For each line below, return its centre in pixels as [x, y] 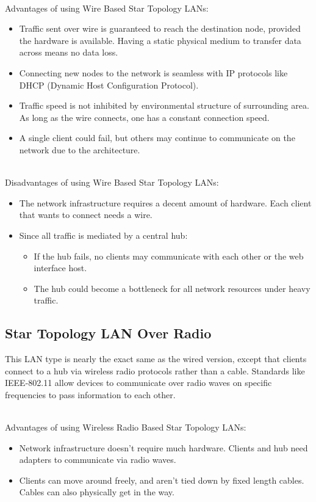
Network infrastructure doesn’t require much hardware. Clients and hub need [163, 447]
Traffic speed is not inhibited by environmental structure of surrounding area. [164, 105]
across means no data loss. [69, 52]
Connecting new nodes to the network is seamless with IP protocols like [153, 72]
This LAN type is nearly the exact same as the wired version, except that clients [156, 359]
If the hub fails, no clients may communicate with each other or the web [169, 256]
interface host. [60, 268]
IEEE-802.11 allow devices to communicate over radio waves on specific [138, 383]
